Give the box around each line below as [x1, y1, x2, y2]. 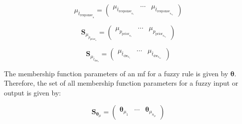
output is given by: [4, 87, 61, 97]
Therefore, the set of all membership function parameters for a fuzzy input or [4, 78, 239, 88]
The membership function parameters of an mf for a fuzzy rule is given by [4, 68, 228, 78]
